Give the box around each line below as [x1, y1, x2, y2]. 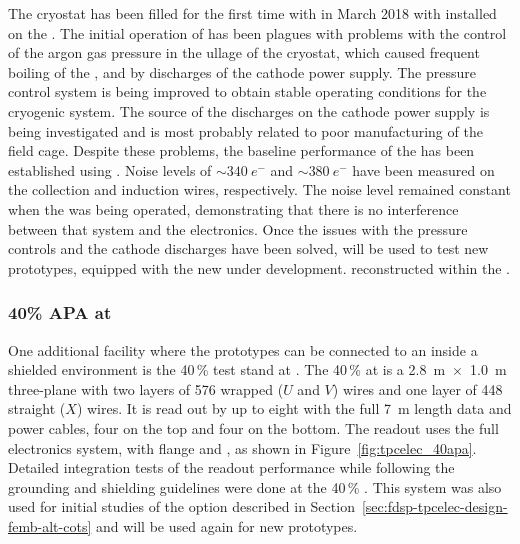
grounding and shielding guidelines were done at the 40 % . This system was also [8, 476, 502, 497]
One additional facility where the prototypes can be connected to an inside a [8, 339, 478, 360]
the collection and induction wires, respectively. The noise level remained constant [8, 179, 511, 200]
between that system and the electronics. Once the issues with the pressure [8, 218, 468, 239]
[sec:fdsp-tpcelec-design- [361, 496, 508, 517]
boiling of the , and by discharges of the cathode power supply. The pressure [8, 61, 477, 82]
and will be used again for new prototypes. [95, 515, 358, 536]
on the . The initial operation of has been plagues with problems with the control [8, 22, 507, 43]
